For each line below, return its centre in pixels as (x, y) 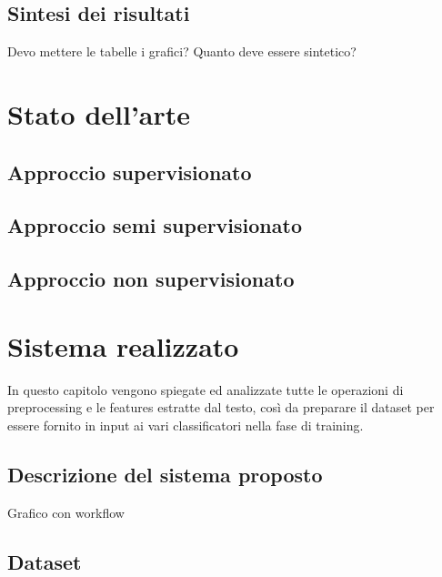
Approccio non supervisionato (151, 279)
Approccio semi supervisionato (155, 225)
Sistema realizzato (123, 345)
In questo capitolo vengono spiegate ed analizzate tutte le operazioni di (206, 389)
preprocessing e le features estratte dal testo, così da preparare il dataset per (221, 407)
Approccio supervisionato (130, 172)
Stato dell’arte (99, 113)
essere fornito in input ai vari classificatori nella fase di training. (186, 425)
